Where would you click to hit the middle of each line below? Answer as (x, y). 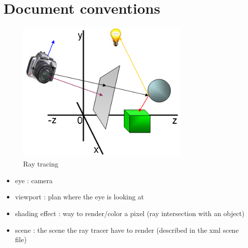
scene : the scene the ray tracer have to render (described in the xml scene (127, 230)
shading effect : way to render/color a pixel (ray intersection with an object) (130, 213)
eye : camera (34, 180)
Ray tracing (41, 164)
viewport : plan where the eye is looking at (80, 197)
